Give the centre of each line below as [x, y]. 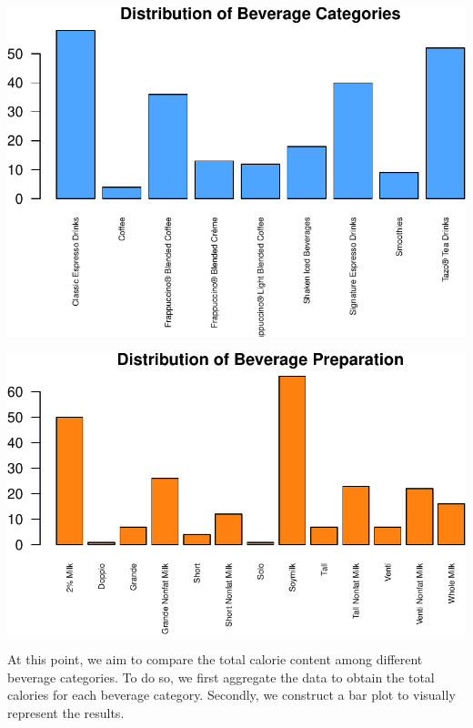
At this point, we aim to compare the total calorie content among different [215, 659]
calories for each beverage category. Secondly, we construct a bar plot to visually [231, 695]
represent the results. [66, 712]
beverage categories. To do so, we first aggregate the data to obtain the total [221, 677]
